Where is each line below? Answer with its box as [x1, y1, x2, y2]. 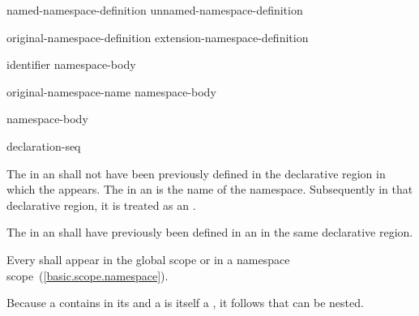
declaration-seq [6, 137, 81, 154]
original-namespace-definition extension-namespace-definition [6, 28, 309, 45]
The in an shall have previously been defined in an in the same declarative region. [6, 224, 413, 241]
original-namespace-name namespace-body [6, 83, 216, 100]
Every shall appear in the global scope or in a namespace [6, 250, 290, 267]
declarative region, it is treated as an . [6, 196, 196, 213]
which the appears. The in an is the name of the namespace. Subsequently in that [6, 181, 413, 198]
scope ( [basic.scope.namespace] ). [6, 267, 169, 284]
